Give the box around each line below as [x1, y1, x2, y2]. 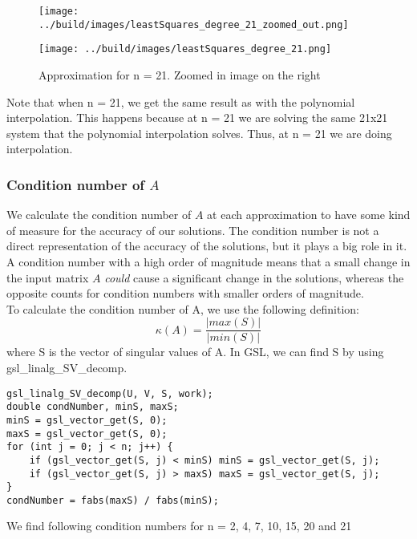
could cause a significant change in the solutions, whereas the [104, 269, 404, 286]
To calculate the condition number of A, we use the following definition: [6, 300, 359, 317]
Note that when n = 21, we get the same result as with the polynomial [6, 93, 355, 110]
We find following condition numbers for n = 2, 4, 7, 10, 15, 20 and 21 [6, 517, 352, 534]
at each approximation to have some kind [207, 206, 411, 223]
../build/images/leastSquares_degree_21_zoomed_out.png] [38, 18, 349, 30]
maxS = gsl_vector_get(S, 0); [6, 428, 168, 440]
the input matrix [6, 269, 89, 286]
